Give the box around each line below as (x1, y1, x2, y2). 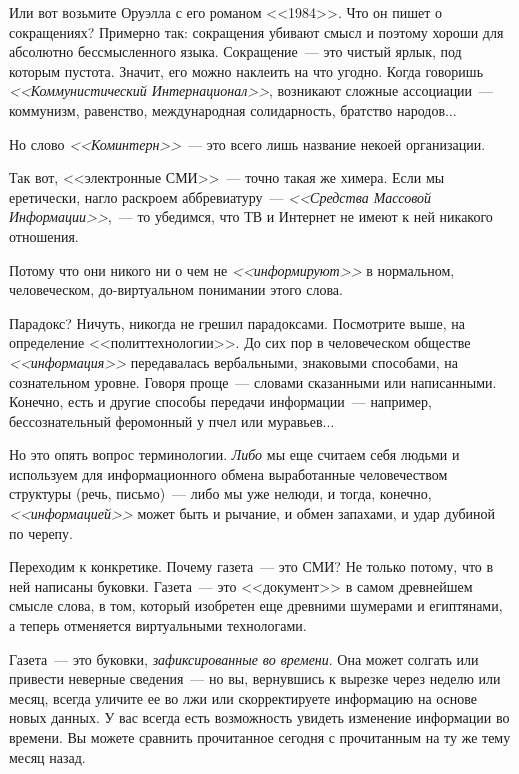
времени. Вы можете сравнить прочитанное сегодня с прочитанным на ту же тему (9, 727, 511, 747)
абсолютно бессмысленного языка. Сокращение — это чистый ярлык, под (9, 41, 462, 62)
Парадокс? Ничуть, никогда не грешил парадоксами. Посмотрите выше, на (9, 312, 466, 333)
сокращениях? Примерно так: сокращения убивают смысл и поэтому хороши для (9, 21, 504, 42)
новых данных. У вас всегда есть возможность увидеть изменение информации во (9, 707, 510, 728)
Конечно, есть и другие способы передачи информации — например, (9, 391, 432, 412)
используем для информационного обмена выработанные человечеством (9, 463, 448, 484)
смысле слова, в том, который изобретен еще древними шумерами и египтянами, (9, 595, 503, 616)
